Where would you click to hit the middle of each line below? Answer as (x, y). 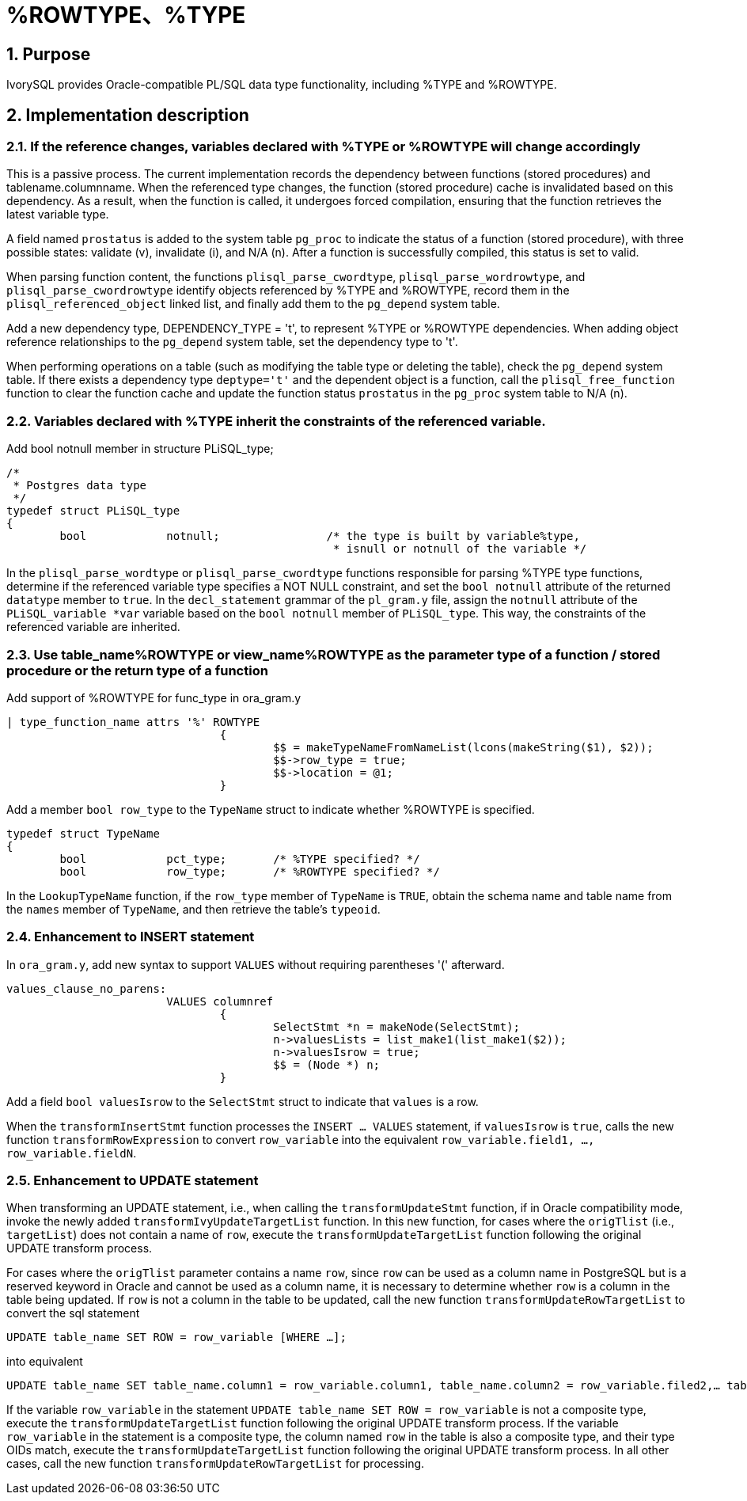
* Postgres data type (80, 486)
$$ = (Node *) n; (327, 1064)
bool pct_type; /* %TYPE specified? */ (240, 859)
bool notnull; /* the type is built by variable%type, (320, 536)
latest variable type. (58, 215)
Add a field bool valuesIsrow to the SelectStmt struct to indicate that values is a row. (243, 1101)
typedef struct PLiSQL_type (93, 511)
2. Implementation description (128, 115)
